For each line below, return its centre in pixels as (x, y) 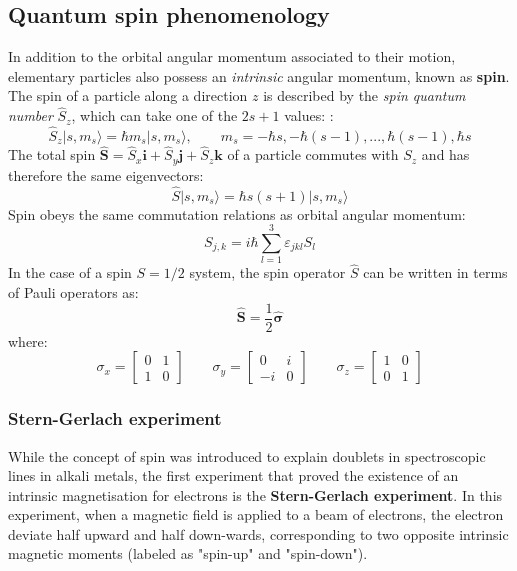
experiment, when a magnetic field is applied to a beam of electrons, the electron (256, 514)
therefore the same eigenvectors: (106, 174)
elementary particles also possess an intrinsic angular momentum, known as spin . (259, 75)
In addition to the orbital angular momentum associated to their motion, (232, 56)
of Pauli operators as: (73, 292)
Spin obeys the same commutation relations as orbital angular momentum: (237, 213)
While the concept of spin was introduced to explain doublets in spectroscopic (247, 455)
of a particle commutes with (313, 154)
